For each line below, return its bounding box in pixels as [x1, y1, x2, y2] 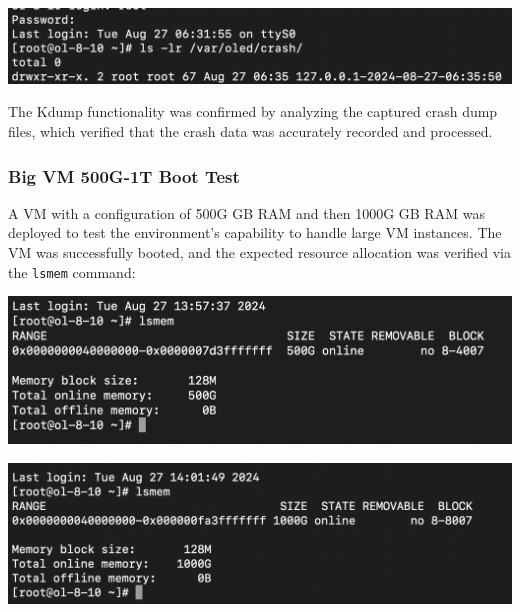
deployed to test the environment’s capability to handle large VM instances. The [8, 222, 502, 243]
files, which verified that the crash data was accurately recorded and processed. [8, 120, 493, 141]
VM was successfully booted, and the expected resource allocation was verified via [8, 241, 511, 262]
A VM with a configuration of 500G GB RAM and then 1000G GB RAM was [8, 202, 485, 223]
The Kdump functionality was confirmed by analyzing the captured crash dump [8, 101, 498, 122]
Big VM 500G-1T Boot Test [8, 163, 240, 188]
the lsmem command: [8, 261, 136, 282]
